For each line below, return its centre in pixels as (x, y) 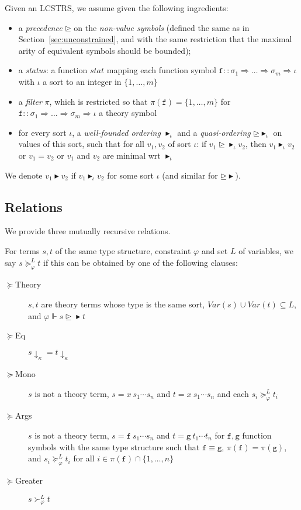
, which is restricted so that (98, 101)
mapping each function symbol (161, 70)
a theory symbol (128, 113)
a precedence (40, 27)
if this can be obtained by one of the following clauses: (141, 262)
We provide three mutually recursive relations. (88, 231)
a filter (30, 101)
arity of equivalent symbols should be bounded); (105, 50)
